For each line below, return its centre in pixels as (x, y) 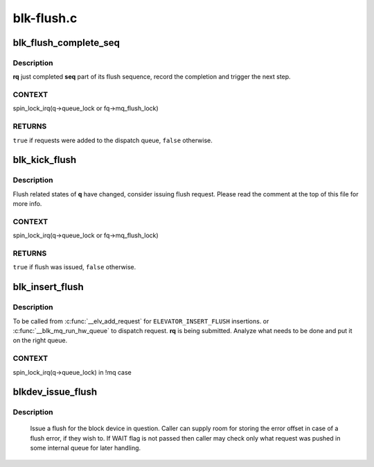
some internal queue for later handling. (86, 448)
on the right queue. (40, 341)
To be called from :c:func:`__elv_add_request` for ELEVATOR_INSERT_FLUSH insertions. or (141, 321)
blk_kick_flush (45, 160)
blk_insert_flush (48, 287)
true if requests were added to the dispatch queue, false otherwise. (113, 140)
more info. (27, 204)
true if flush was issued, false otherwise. (74, 267)
